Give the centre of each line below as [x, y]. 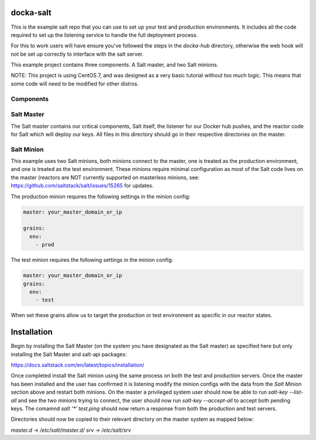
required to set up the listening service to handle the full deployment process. [104, 35]
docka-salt [31, 13]
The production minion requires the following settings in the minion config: [101, 196]
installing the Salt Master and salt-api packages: [69, 354]
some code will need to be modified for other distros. [75, 83]
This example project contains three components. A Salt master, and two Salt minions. [115, 65]
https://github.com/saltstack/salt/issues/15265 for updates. [82, 186]
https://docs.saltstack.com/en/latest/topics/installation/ [78, 365]
